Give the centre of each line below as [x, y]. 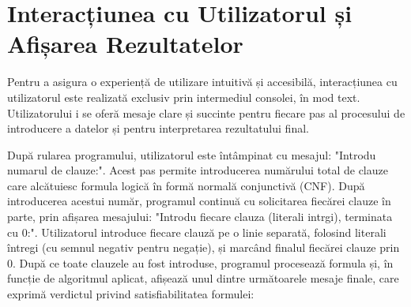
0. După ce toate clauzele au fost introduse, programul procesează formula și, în [200, 262]
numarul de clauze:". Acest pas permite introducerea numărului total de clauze [198, 170]
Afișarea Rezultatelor [125, 44]
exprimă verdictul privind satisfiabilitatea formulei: [131, 294]
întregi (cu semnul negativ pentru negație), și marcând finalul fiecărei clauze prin [204, 247]
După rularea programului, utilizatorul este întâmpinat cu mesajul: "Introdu [192, 154]
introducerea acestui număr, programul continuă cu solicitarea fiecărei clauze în [199, 201]
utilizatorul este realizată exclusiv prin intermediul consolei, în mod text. [184, 97]
